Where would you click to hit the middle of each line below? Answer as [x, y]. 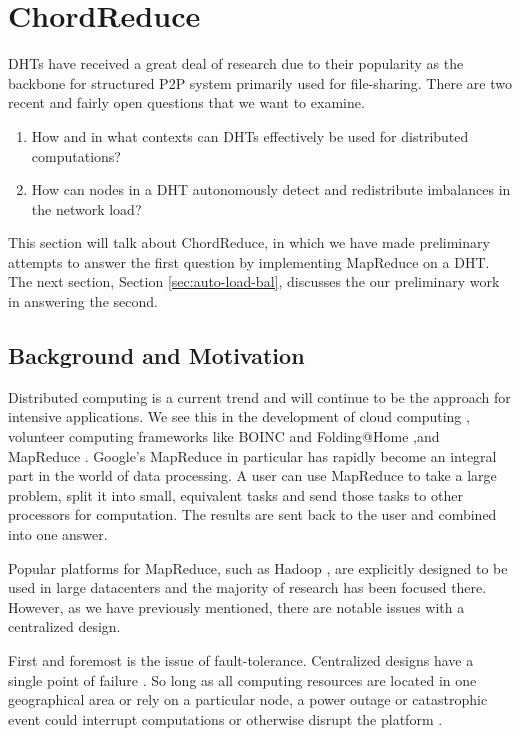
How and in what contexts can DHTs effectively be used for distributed [250, 135]
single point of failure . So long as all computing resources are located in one [242, 679]
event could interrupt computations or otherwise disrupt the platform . [225, 718]
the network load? [86, 208]
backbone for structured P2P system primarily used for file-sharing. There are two [260, 82]
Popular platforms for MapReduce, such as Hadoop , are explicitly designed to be [258, 567]
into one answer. [58, 534]
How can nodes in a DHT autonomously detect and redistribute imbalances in [271, 189]
